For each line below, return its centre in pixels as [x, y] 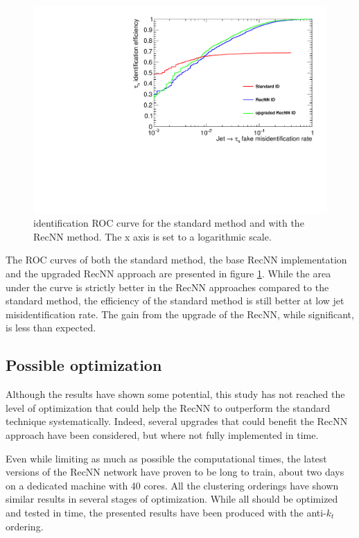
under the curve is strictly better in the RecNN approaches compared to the [167, 287]
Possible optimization [84, 365]
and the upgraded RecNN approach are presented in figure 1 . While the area [168, 274]
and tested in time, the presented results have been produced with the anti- [166, 512]
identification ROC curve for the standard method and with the [169, 223]
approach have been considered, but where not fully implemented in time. [162, 434]
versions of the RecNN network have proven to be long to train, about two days [175, 472]
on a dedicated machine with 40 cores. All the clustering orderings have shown [172, 485]
